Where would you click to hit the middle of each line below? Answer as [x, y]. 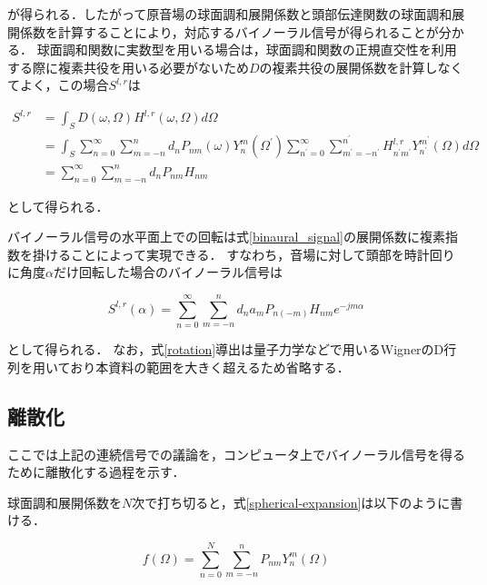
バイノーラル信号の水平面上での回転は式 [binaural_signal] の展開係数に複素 [226, 237]
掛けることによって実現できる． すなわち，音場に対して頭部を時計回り [243, 254]
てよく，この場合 [58, 85]
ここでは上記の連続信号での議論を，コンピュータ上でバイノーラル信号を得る [236, 454]
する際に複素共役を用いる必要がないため [128, 67]
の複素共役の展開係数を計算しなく [361, 67]
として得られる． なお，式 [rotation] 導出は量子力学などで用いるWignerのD [226, 349]
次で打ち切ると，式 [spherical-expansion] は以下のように [291, 502]
